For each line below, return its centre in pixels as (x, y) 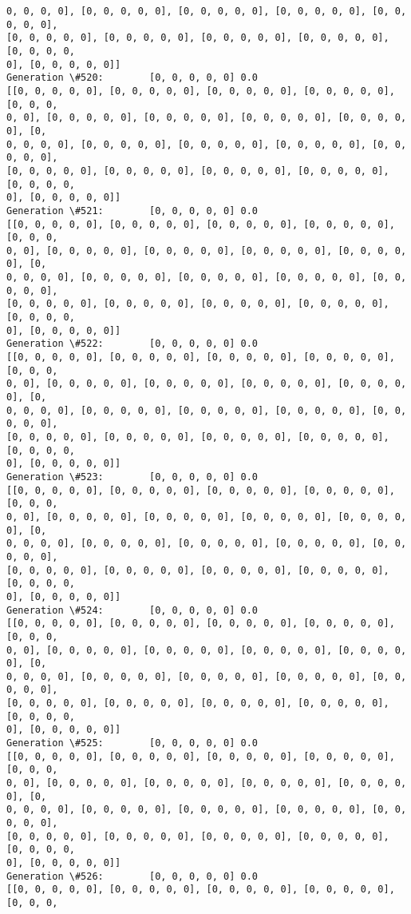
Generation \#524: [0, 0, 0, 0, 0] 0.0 (132, 610)
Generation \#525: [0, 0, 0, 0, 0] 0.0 (132, 743)
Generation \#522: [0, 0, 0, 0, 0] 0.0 (132, 344)
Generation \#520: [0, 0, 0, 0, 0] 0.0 (132, 78)
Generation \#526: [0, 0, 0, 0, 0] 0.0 (132, 876)
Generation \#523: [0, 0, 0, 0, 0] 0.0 (132, 477)
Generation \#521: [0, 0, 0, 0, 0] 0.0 (132, 211)
